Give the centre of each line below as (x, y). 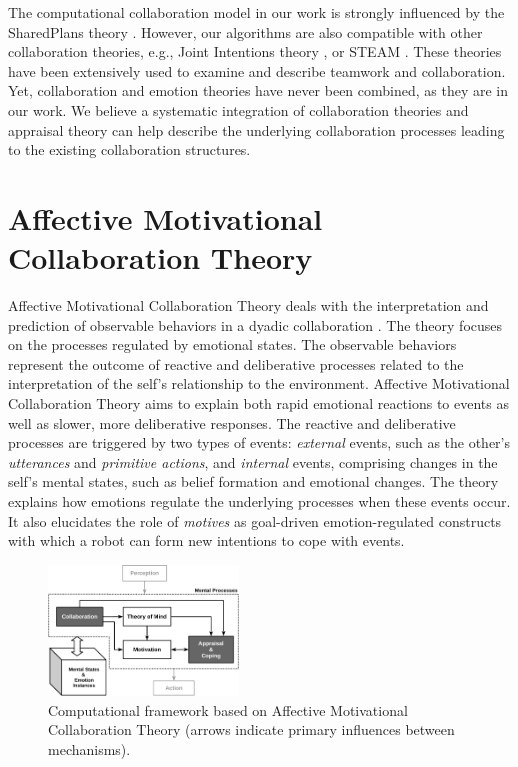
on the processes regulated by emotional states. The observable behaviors (232, 344)
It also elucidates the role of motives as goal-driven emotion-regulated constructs (255, 520)
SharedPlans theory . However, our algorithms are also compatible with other (245, 31)
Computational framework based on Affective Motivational (228, 709)
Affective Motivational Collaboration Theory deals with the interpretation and (248, 305)
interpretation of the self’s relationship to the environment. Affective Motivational (259, 383)
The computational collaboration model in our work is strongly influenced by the (256, 12)
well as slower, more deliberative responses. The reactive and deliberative (232, 422)
